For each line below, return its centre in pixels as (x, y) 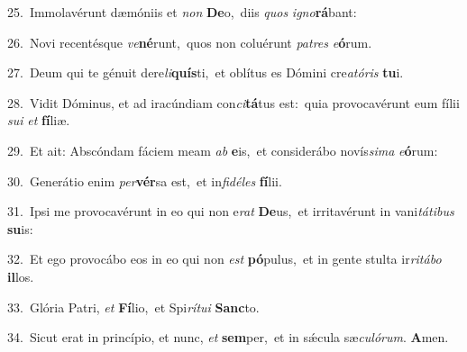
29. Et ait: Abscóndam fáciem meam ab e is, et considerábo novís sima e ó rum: (223, 150)
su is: (20, 228)
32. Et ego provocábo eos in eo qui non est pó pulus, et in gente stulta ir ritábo (224, 259)
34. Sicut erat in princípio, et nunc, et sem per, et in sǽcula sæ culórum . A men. (228, 337)
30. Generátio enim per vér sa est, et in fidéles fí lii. (145, 181)
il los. (21, 276)
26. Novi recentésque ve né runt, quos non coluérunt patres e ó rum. (190, 42)
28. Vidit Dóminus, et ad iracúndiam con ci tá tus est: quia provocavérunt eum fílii (233, 102)
